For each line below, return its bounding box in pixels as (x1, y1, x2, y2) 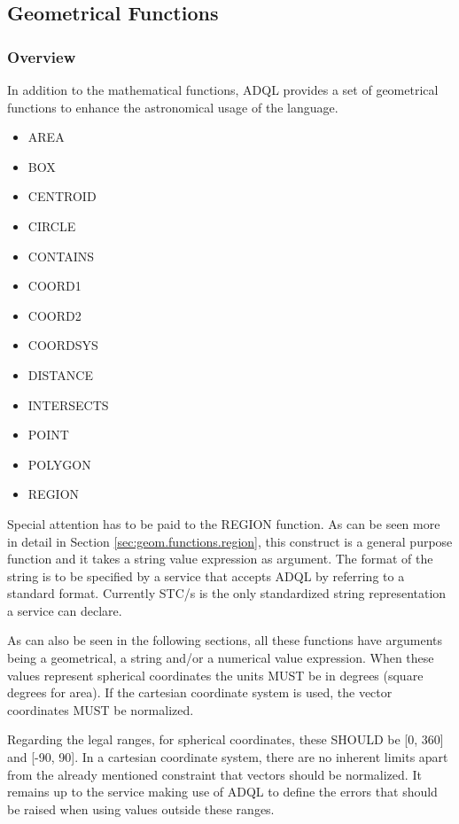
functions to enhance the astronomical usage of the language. (7, 97, 338, 116)
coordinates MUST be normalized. (7, 700, 194, 719)
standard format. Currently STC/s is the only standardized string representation (7, 584, 447, 602)
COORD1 (27, 276, 82, 295)
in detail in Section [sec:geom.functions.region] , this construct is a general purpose (7, 532, 453, 550)
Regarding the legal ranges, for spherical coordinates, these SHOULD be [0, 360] (7, 730, 444, 749)
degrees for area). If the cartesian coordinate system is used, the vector (7, 683, 393, 702)
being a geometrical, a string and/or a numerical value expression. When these (7, 649, 434, 667)
